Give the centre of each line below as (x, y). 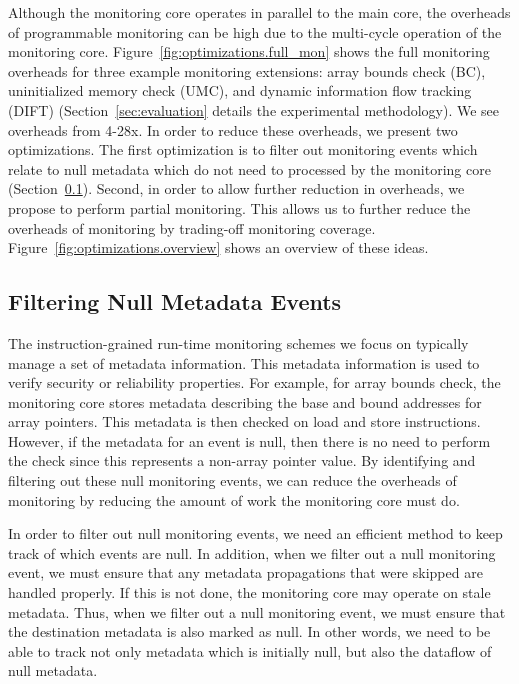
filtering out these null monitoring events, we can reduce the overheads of (232, 480)
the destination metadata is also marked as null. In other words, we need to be (249, 631)
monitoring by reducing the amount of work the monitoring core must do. (234, 499)
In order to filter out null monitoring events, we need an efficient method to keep (255, 533)
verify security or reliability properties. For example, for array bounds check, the (254, 382)
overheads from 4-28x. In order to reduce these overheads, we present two (233, 129)
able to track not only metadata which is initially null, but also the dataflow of (250, 650)
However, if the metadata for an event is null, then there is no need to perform (249, 440)
